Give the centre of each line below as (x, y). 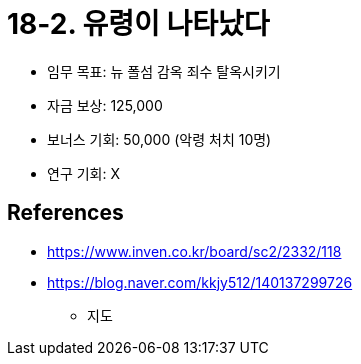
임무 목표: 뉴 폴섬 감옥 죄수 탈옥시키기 (164, 71)
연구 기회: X (83, 173)
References (65, 213)
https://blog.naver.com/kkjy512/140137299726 (200, 282)
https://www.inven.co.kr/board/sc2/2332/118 (194, 251)
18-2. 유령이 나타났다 (138, 24)
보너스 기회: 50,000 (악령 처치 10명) (159, 139)
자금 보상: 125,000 (105, 105)
